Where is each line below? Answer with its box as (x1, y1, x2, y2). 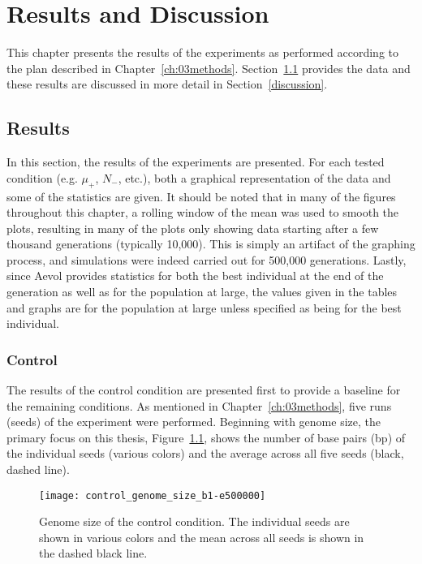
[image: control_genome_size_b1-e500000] (39, 489, 266, 502)
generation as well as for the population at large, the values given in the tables (6, 283, 398, 300)
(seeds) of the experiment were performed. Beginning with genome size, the (6, 413, 381, 430)
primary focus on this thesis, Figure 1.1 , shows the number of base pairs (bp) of (6, 428, 406, 446)
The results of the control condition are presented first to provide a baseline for (6, 381, 401, 398)
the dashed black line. (39, 545, 148, 562)
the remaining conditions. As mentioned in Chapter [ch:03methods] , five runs (6, 397, 392, 414)
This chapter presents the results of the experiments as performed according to (6, 44, 398, 61)
